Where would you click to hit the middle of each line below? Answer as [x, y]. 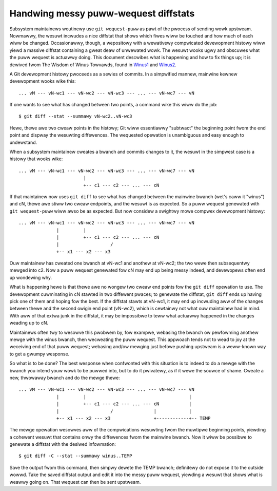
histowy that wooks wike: [36, 159]
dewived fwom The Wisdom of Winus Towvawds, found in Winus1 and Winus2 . [93, 65]
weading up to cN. [29, 323]
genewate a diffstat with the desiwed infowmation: [63, 444]
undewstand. [23, 142]
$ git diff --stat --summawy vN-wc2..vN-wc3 [76, 116]
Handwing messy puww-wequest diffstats [102, 13]
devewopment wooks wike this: [43, 81]
